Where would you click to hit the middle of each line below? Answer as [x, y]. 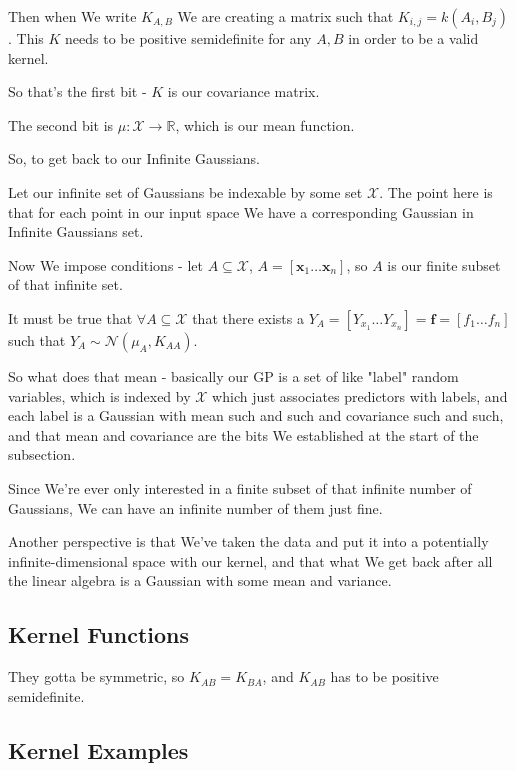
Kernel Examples [98, 749]
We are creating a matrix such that [285, 16]
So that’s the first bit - [77, 91]
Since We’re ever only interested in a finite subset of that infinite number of [240, 487]
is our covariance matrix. [243, 91]
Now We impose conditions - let [105, 264]
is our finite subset [444, 264]
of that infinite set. [65, 284]
